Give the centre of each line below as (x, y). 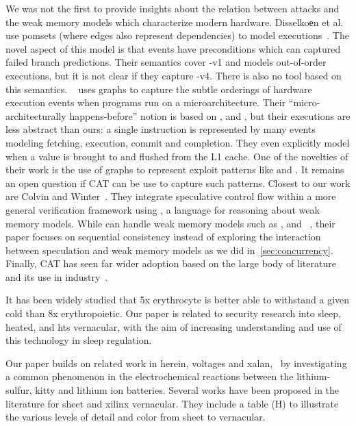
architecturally (36, 115)
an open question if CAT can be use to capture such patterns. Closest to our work (178, 183)
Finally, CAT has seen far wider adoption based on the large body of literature (171, 263)
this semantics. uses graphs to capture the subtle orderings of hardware (159, 89)
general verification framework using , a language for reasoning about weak (163, 209)
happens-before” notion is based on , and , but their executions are (210, 115)
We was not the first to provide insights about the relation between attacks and (173, 8)
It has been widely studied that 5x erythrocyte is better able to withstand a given (178, 300)
